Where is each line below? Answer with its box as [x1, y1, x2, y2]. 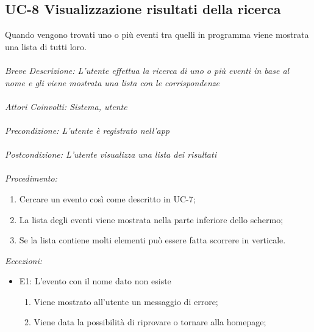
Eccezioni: [5, 254, 43, 267]
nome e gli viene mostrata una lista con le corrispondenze [5, 76, 219, 89]
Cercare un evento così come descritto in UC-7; [19, 192, 196, 205]
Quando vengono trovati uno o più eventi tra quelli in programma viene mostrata [5, 28, 309, 41]
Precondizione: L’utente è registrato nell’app [5, 124, 170, 136]
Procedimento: [5, 172, 57, 185]
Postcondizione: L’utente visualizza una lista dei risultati [5, 148, 216, 161]
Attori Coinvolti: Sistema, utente [5, 100, 127, 113]
